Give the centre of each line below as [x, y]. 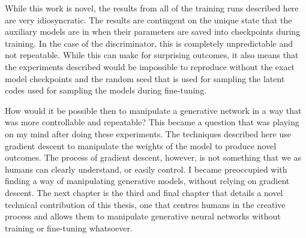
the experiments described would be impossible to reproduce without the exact [150, 66]
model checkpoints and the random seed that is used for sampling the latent [145, 78]
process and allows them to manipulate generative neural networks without [143, 216]
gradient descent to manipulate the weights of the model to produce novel [141, 145]
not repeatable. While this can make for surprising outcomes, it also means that [152, 55]
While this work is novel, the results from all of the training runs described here [152, 8]
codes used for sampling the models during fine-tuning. [106, 90]
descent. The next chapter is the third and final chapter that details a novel [144, 192]
